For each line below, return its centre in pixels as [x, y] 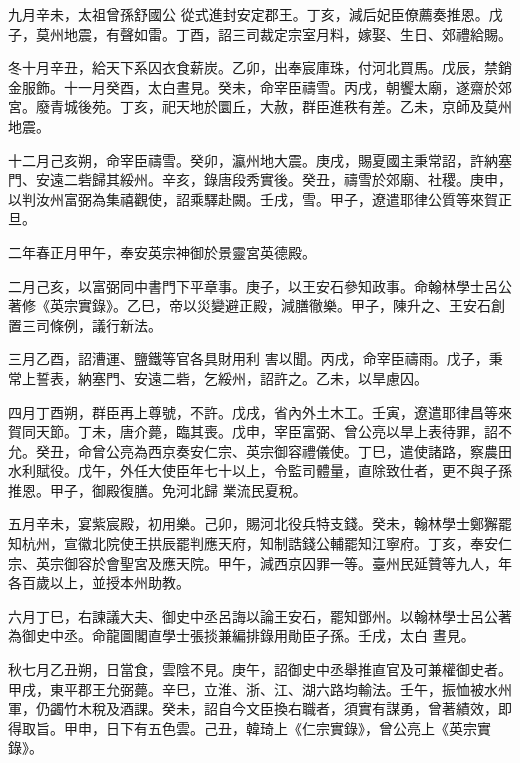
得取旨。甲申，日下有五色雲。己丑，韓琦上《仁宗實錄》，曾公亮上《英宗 [242, 727]
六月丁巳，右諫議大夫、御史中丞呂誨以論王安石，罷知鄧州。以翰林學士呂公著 [260, 615]
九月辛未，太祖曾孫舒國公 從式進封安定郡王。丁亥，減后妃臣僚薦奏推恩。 [248, 14]
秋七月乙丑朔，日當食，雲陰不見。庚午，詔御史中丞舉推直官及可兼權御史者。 [260, 669]
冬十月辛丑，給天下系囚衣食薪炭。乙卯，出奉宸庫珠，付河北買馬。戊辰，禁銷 [260, 67]
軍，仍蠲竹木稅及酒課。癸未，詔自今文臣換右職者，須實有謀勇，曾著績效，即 [260, 708]
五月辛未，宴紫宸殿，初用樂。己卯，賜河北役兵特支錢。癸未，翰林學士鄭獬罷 [260, 523]
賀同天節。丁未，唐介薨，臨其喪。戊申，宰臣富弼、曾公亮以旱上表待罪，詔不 [260, 431]
